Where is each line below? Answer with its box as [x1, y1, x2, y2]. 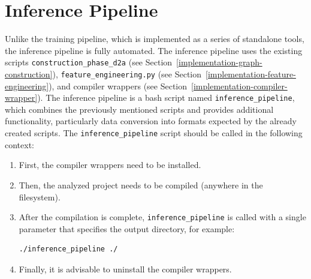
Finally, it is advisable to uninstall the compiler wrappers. [19, 262, 232, 275]
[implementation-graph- [176, 56, 262, 68]
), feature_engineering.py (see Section [52, 67, 202, 80]
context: [5, 138, 34, 151]
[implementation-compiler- [191, 79, 288, 92]
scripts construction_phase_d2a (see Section [5, 56, 173, 68]
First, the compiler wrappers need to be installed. [19, 158, 201, 171]
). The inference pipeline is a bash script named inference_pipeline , [37, 91, 295, 104]
